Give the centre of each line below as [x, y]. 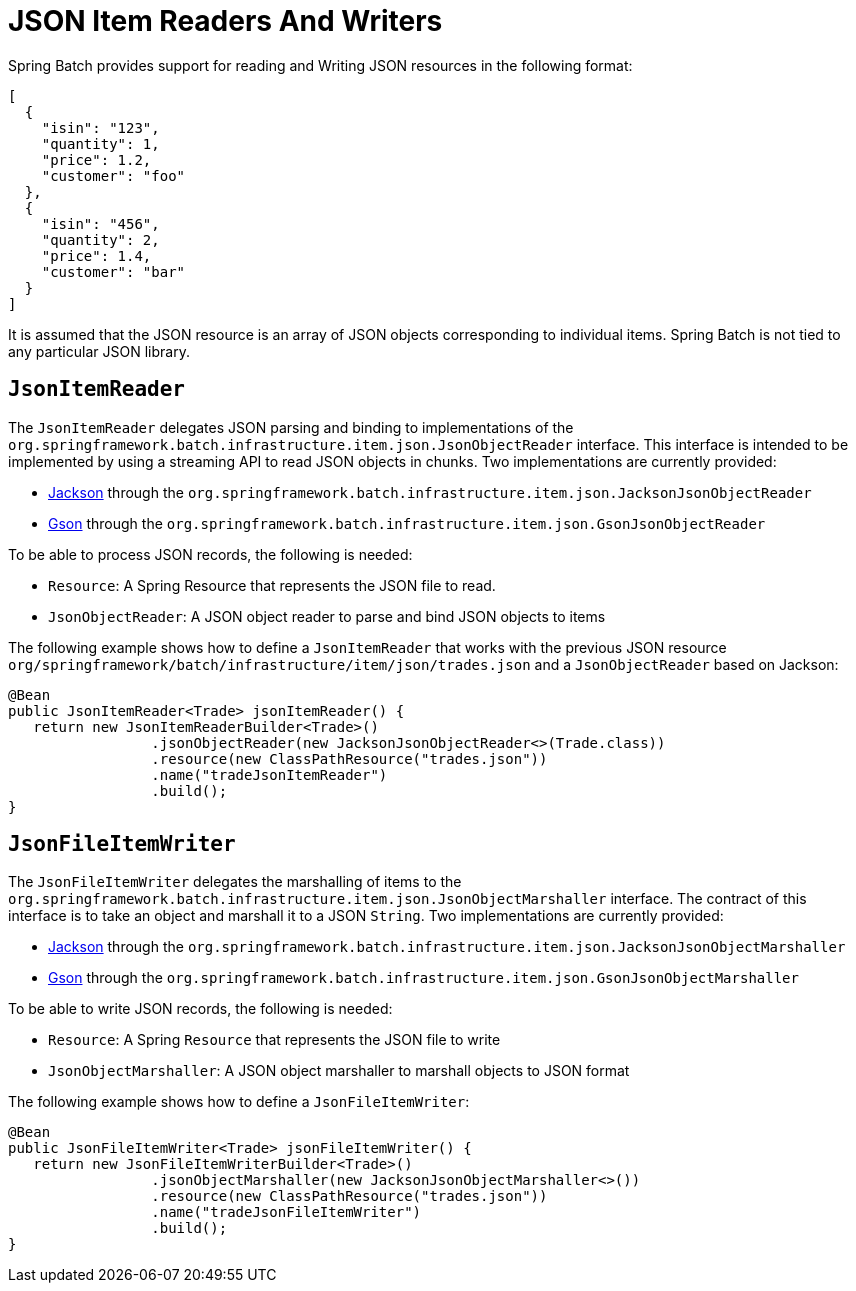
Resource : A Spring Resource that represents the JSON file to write [274, 1040]
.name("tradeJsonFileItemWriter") [286, 1212]
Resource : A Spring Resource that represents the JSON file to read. [272, 585]
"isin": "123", [100, 127]
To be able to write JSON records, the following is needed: [200, 1009]
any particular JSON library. [99, 351]
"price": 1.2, [96, 159]
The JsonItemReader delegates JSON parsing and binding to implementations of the [291, 427]
